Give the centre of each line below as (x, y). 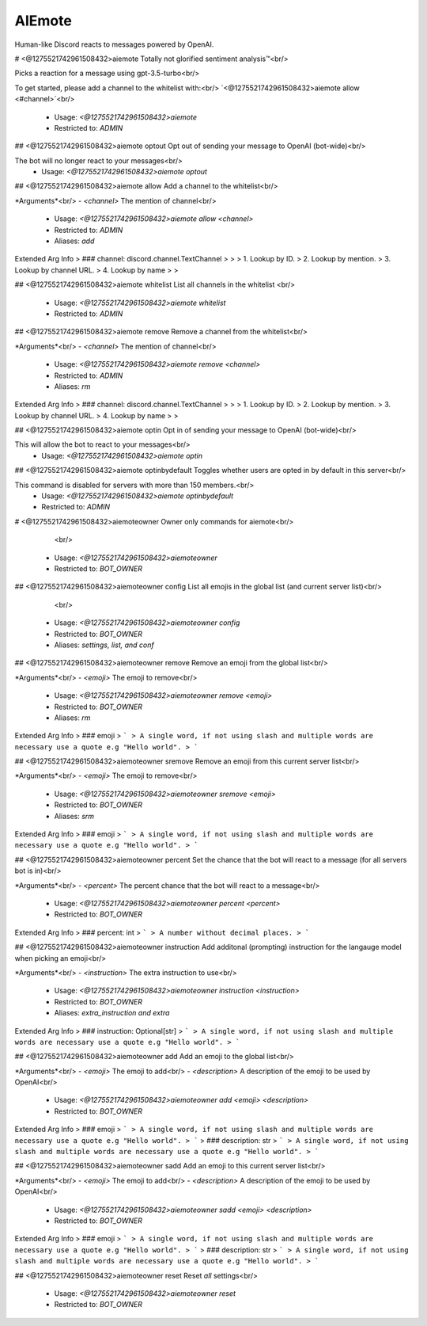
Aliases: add (74, 241)
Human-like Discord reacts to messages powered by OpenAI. (114, 44)
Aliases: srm (74, 816)
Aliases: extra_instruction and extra (112, 1013)
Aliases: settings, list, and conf (104, 645)
